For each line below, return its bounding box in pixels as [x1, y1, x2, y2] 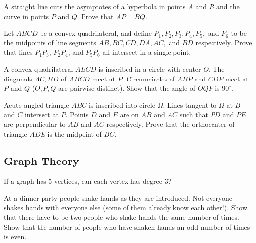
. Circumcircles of [122, 73, 175, 83]
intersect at [24, 109, 59, 120]
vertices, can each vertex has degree [54, 176, 162, 186]
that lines [4, 47, 33, 57]
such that [179, 109, 208, 120]
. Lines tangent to [163, 99, 217, 110]
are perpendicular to [4, 119, 66, 129]
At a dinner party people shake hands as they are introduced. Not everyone [4, 192, 233, 202]
